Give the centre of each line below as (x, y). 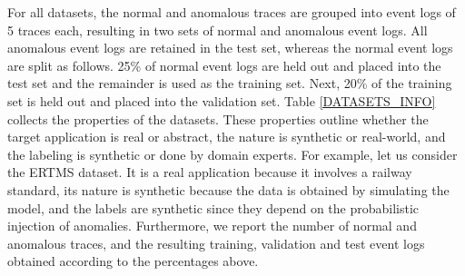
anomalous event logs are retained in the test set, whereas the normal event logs (230, 48)
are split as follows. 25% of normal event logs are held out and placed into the (224, 65)
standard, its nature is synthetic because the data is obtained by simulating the (228, 189)
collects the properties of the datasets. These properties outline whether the (218, 118)
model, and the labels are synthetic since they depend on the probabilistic (213, 207)
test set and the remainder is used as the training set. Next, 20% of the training (230, 83)
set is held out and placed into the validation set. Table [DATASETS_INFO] (222, 100)
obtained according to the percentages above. (133, 261)
